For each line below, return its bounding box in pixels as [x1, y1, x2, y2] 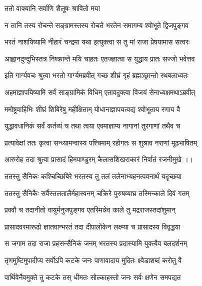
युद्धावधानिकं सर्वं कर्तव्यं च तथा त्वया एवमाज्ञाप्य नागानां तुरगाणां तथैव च [4, 120, 180, 131]
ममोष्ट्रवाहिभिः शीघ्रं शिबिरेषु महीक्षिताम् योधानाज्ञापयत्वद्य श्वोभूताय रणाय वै [4, 103, 180, 114]
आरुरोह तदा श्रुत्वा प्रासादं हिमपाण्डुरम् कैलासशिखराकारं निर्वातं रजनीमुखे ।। [4, 154, 193, 164]
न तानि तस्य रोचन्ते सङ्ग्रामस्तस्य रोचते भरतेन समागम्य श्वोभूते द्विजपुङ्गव [4, 19, 188, 30]
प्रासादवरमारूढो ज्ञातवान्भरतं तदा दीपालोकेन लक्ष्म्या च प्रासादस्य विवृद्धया [4, 221, 180, 231]
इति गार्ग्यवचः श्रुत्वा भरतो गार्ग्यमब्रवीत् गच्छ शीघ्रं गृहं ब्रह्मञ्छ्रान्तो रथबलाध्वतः [4, 70, 188, 80]
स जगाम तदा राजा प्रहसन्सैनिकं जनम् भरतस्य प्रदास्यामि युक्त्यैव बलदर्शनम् [4, 238, 187, 248]
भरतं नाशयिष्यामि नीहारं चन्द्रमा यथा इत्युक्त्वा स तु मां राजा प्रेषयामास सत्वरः [4, 36, 190, 47]
